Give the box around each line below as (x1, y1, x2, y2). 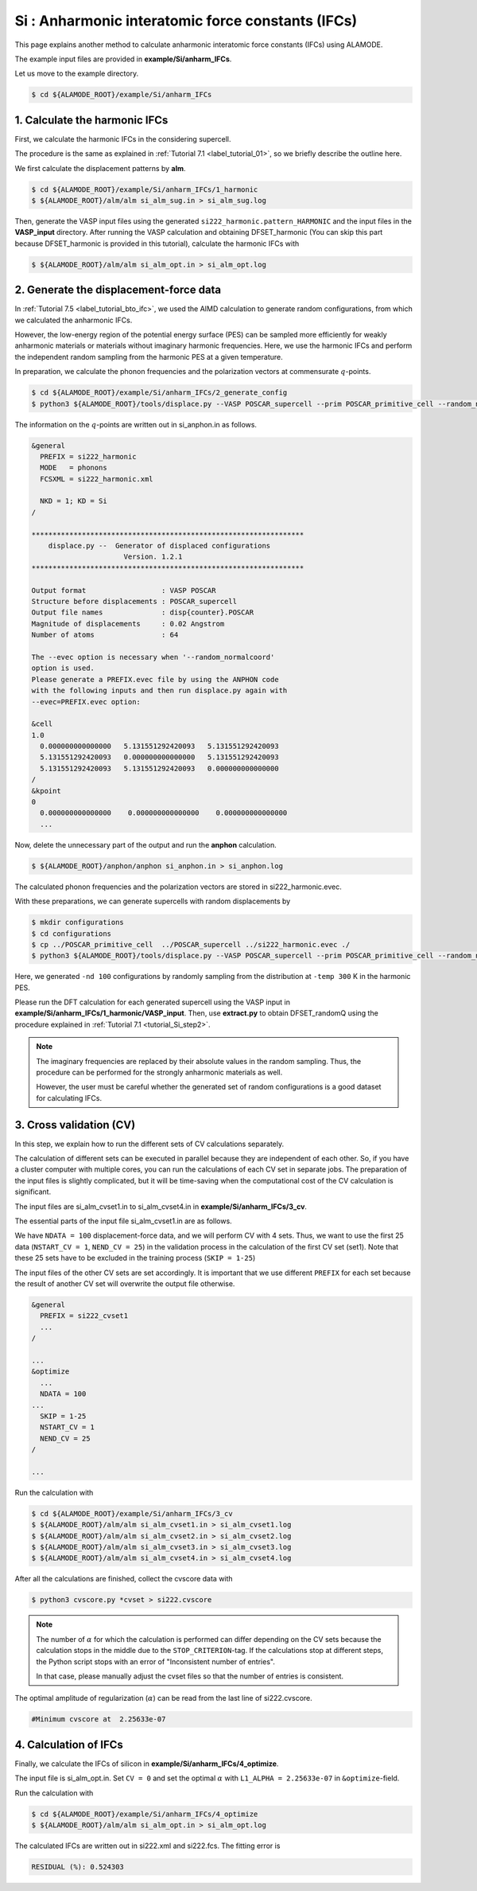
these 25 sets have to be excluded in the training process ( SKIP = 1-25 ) (14, 1254, 256, 1263)
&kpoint (31, 786, 61, 795)
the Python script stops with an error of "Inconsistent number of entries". (36, 1656, 276, 1667)
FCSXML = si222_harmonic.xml (40, 474, 154, 483)
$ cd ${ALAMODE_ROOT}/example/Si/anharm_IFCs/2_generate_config (31, 388, 288, 397)
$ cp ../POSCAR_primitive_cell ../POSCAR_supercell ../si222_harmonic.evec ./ (31, 940, 351, 949)
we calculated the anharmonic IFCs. (14, 315, 133, 325)
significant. (14, 1187, 52, 1197)
